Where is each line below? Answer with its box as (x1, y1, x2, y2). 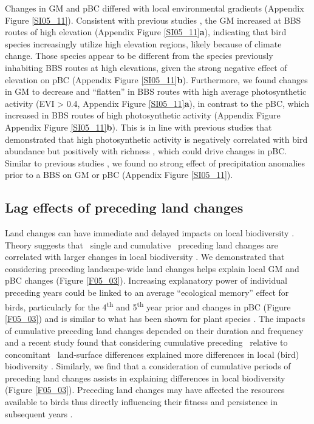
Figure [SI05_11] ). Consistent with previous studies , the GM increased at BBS (5, 13, 301, 26)
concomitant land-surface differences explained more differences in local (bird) (5, 347, 299, 360)
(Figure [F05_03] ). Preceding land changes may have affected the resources (5, 383, 285, 396)
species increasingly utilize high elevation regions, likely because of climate (5, 37, 282, 50)
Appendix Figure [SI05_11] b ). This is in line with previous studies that (5, 120, 272, 133)
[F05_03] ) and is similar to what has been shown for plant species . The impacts (5, 312, 305, 324)
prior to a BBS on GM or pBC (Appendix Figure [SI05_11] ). (5, 168, 233, 181)
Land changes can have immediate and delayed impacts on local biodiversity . (5, 227, 295, 239)
